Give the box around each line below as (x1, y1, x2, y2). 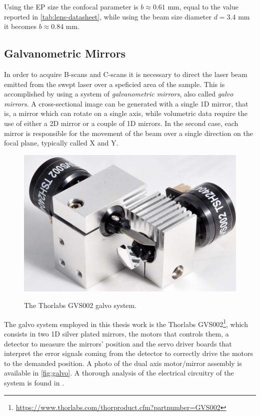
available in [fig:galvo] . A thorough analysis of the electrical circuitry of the (4, 367, 234, 378)
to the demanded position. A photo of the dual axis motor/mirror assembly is (4, 357, 242, 368)
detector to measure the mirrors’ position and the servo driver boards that (4, 338, 232, 348)
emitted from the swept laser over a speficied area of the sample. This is (4, 78, 225, 89)
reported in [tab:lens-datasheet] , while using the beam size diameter (4, 11, 211, 21)
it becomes (4, 21, 37, 31)
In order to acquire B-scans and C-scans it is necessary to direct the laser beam (4, 68, 247, 79)
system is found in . (4, 377, 64, 387)
